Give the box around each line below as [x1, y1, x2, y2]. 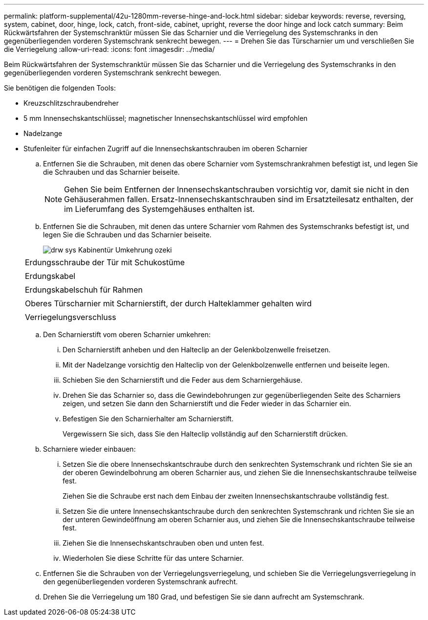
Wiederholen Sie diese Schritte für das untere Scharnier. [63, 554, 244, 562]
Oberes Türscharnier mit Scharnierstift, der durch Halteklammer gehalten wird [25, 299, 312, 308]
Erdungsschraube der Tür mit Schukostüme [25, 257, 185, 267]
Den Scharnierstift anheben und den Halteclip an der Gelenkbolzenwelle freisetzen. [63, 345, 331, 354]
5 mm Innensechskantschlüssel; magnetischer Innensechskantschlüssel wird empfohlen [23, 114, 308, 122]
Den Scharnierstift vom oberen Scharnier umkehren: [43, 330, 211, 339]
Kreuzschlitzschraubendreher [23, 99, 119, 107]
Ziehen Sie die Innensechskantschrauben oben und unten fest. [63, 539, 264, 547]
